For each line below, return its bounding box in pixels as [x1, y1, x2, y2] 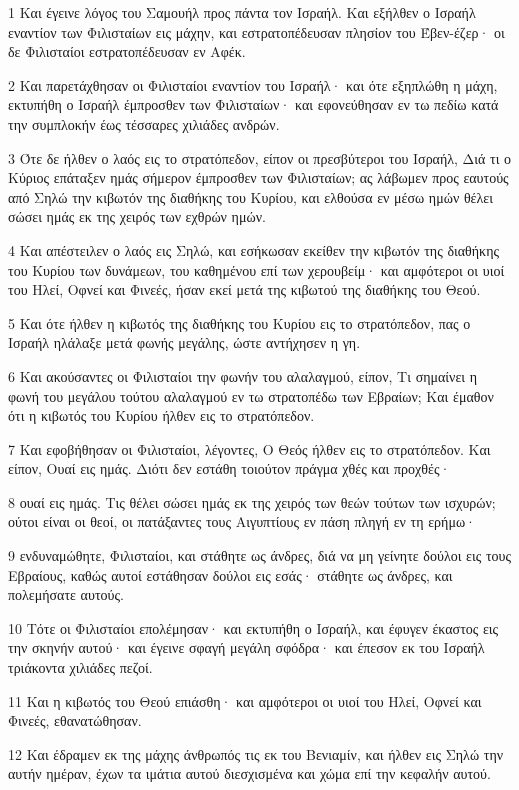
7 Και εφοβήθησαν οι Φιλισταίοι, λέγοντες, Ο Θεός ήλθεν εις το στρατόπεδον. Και [8, 438, 491, 459]
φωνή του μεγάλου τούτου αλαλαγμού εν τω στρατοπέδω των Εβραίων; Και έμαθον [8, 385, 494, 406]
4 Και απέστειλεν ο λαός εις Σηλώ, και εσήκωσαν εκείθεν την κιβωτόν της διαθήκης [8, 239, 500, 260]
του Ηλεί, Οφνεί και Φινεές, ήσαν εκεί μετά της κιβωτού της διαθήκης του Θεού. [8, 279, 481, 300]
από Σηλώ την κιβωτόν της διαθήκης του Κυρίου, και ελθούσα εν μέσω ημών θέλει [8, 186, 493, 207]
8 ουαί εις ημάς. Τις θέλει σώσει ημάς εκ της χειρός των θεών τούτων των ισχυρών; [8, 491, 496, 512]
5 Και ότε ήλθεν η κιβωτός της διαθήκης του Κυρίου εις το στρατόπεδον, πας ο [8, 312, 471, 333]
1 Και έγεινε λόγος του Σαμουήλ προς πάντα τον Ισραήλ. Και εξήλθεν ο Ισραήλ [8, 2, 476, 22]
